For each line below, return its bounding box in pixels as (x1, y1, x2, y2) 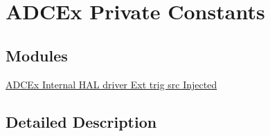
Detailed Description (6, 110, 157, 132)
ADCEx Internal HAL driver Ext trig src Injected (6, 77, 217, 91)
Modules (6, 44, 68, 66)
